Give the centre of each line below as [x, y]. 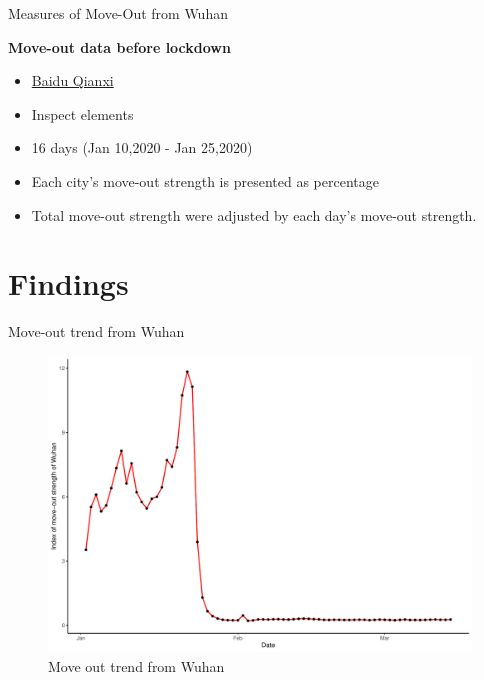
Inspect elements [82, 113]
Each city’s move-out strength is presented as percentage [205, 180]
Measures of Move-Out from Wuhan [118, 13]
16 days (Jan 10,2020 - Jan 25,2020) [142, 147]
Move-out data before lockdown [119, 46]
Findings [68, 283]
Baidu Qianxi [72, 80]
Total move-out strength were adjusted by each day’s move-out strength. [254, 214]
